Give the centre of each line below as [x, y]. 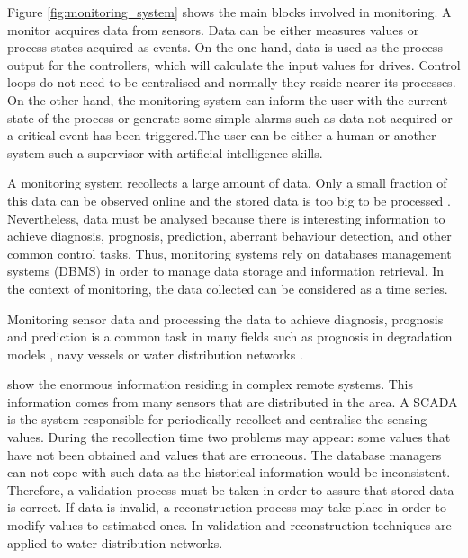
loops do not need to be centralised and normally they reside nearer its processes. [232, 82]
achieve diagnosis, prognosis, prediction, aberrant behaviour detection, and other [229, 236]
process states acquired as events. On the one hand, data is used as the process [225, 47]
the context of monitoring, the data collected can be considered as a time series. [228, 288]
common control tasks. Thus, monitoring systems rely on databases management [229, 253]
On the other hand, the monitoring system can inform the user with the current [228, 99]
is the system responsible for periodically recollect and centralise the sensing [217, 419]
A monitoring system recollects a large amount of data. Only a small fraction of [227, 183]
